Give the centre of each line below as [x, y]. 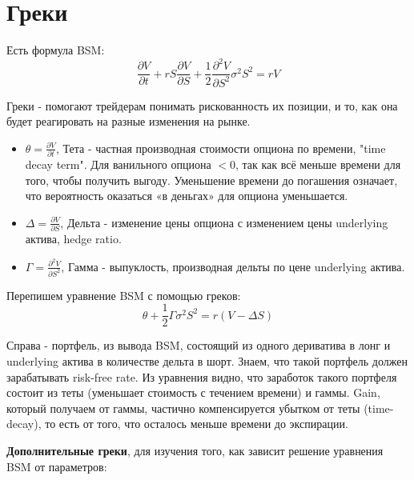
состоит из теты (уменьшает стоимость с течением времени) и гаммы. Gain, [193, 392]
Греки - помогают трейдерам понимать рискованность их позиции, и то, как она [202, 105]
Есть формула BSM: [56, 50]
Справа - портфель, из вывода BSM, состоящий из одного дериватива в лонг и [199, 345]
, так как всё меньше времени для [318, 164]
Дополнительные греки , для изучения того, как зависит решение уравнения [195, 450]
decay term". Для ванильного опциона [118, 164]
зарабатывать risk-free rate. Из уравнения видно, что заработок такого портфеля [202, 376]
